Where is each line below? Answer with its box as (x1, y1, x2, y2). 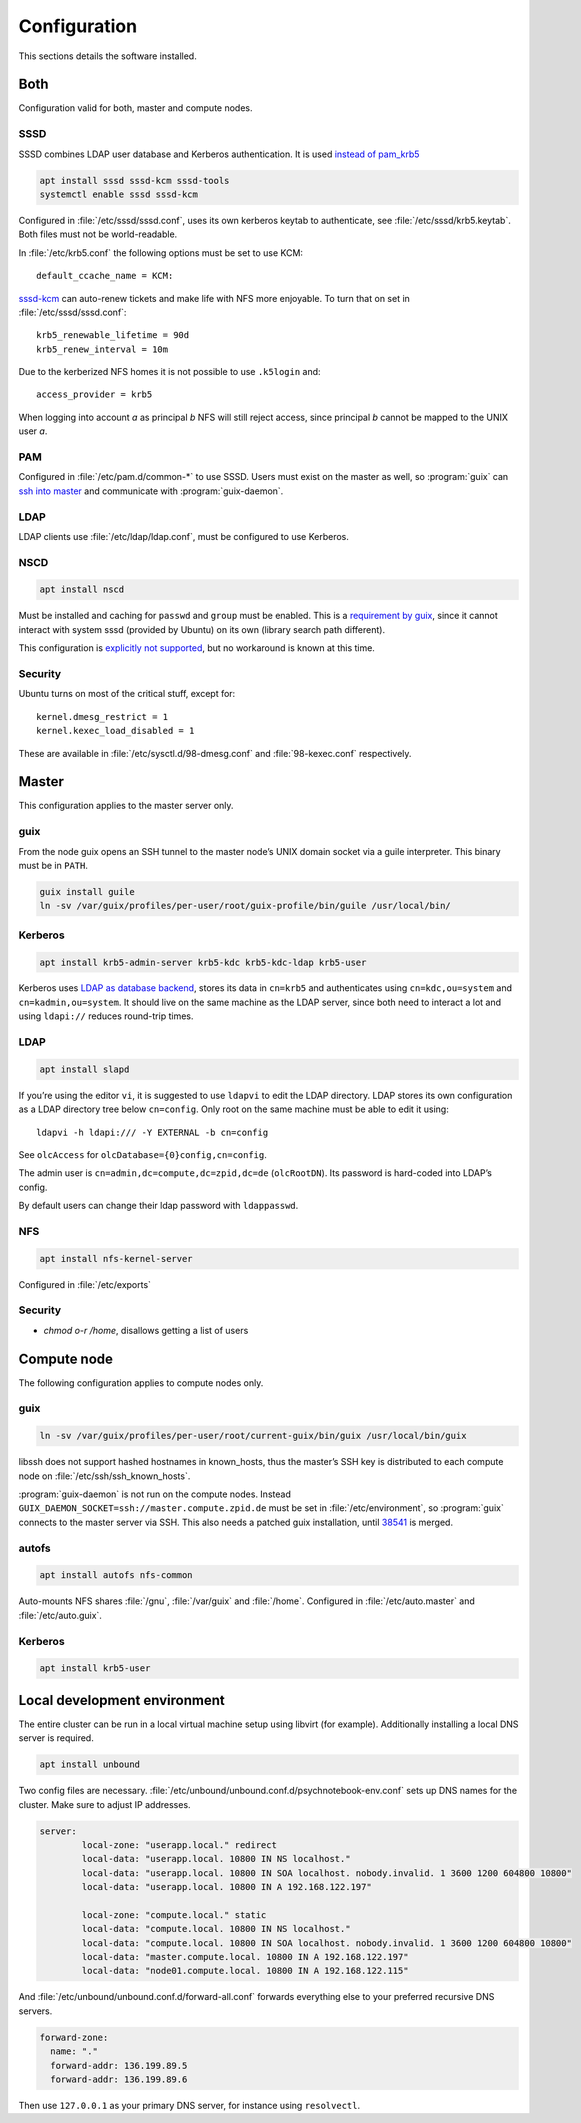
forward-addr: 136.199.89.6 (50, 2073, 188, 2085)
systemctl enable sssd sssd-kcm (39, 188, 199, 200)
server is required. (18, 1732, 94, 1744)
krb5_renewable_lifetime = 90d (36, 330, 190, 341)
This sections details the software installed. (18, 50, 197, 62)
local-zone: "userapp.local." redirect (81, 1839, 277, 1850)
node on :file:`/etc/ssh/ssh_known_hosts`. (18, 1470, 191, 1482)
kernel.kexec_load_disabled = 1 (36, 725, 195, 737)
